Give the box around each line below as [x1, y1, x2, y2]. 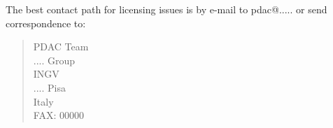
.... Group [33, 52, 76, 67]
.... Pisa [33, 80, 66, 94]
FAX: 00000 [33, 108, 84, 122]
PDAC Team [33, 39, 89, 54]
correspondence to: [6, 15, 86, 30]
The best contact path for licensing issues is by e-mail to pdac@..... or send [6, 2, 327, 16]
